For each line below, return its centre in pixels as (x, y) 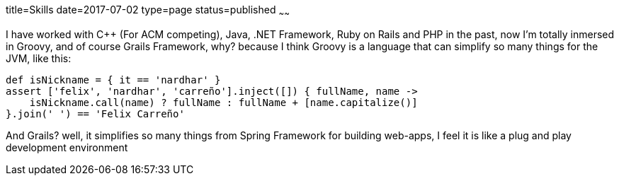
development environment (67, 147)
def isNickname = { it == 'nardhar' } (113, 80)
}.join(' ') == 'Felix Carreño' (95, 113)
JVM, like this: (39, 58)
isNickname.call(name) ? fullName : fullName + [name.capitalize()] (223, 102)
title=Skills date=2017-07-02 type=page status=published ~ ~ (148, 11)
